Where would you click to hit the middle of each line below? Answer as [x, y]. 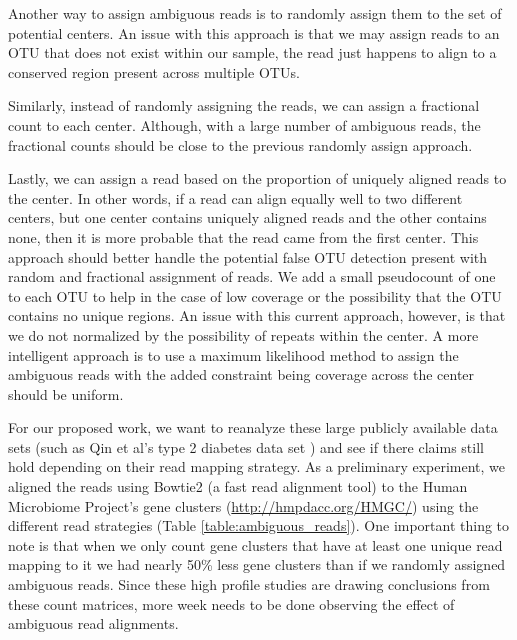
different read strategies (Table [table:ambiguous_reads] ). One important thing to [259, 525]
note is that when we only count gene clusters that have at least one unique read [255, 544]
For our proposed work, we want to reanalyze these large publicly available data [253, 427]
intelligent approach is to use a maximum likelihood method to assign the [233, 354]
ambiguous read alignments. [93, 623]
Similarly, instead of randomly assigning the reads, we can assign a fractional [244, 105]
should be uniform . [66, 393]
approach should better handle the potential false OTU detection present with [248, 256]
